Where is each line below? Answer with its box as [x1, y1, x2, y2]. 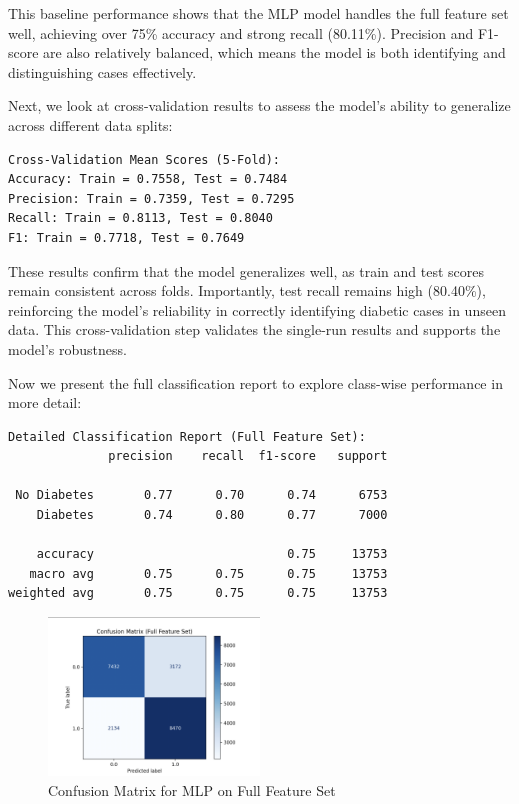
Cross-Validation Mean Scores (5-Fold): [8, 152, 281, 167]
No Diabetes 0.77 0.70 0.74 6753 [15, 488, 388, 503]
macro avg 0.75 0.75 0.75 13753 [29, 566, 388, 581]
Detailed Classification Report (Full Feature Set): [8, 429, 366, 444]
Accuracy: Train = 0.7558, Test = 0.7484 [8, 172, 288, 187]
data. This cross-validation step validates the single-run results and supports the [8, 319, 501, 340]
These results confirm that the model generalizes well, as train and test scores [8, 260, 484, 281]
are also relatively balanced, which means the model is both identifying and [43, 42, 506, 63]
